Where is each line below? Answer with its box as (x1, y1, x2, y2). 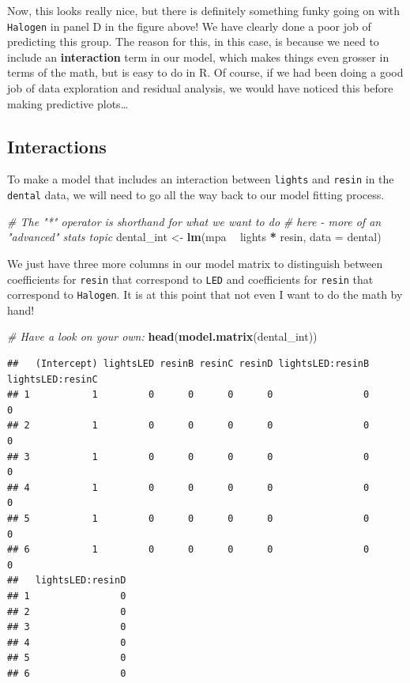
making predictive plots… (7, 95, 129, 111)
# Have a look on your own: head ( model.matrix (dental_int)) (7, 328, 318, 345)
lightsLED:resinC (7, 373, 98, 385)
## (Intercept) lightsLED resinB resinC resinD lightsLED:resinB (7, 358, 370, 370)
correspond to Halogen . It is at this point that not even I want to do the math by (7, 286, 403, 303)
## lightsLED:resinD (7, 575, 126, 587)
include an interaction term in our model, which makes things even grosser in (7, 48, 389, 65)
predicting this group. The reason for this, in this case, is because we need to (7, 33, 379, 50)
